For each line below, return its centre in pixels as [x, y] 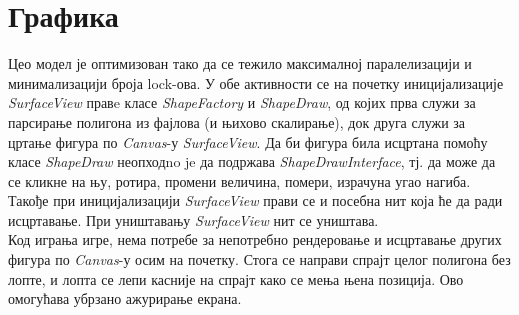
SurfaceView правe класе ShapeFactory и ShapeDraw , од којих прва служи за [242, 102]
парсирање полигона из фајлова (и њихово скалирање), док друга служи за [237, 121]
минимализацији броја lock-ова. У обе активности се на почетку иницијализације [256, 82]
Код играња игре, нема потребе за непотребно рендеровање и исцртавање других [255, 239]
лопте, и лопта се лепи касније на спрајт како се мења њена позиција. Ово [236, 278]
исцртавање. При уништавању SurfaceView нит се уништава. [193, 219]
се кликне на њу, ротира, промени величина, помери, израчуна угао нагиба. [239, 180]
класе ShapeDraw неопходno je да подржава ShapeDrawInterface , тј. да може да [252, 161]
